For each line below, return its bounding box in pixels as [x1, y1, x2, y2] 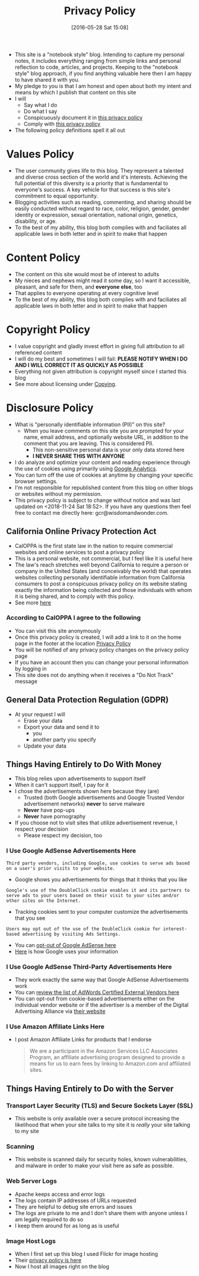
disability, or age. [14, 217, 58, 224]
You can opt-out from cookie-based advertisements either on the [14, 995, 175, 1002]
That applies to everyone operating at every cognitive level [14, 289, 159, 296]
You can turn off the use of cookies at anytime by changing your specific [14, 471, 193, 479]
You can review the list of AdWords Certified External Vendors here [14, 989, 179, 996]
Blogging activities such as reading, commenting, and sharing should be [14, 198, 192, 205]
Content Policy [6, 251, 81, 265]
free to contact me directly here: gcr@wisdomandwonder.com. [14, 509, 169, 516]
